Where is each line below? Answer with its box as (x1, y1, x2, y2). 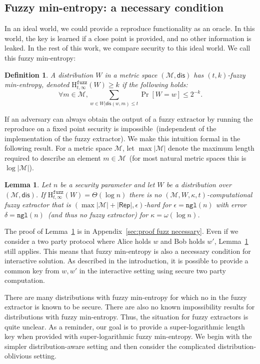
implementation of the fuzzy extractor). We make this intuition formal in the (4, 133, 240, 143)
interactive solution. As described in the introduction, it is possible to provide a (4, 255, 248, 266)
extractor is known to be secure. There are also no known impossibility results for (4, 301, 255, 312)
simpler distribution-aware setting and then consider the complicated (4, 340, 216, 351)
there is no (129, 189, 162, 199)
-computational (206, 189, 252, 199)
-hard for (144, 199, 171, 210)
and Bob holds (160, 235, 205, 246)
